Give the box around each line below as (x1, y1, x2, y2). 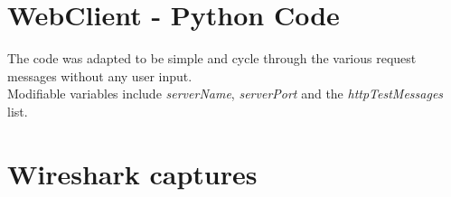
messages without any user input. (7, 66, 193, 85)
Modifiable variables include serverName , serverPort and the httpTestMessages (7, 84, 444, 103)
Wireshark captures (7, 155, 258, 192)
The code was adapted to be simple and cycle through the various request (7, 49, 417, 68)
